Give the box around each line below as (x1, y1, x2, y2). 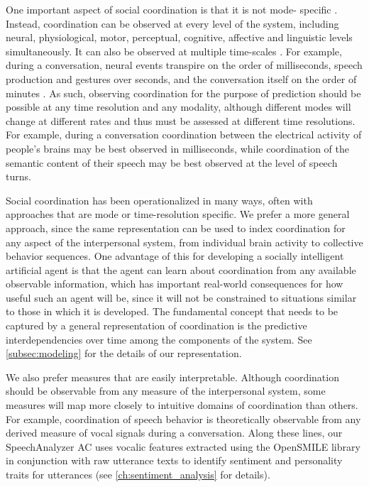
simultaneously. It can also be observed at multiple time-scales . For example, (6, 43, 342, 58)
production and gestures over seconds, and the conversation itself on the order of (6, 71, 357, 86)
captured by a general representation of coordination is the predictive (6, 318, 307, 333)
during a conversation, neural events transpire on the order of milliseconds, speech (6, 58, 363, 72)
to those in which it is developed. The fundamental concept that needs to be (6, 304, 338, 319)
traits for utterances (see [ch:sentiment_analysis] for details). (6, 467, 270, 481)
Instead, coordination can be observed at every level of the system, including (6, 16, 339, 31)
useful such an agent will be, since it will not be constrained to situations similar (6, 290, 357, 305)
